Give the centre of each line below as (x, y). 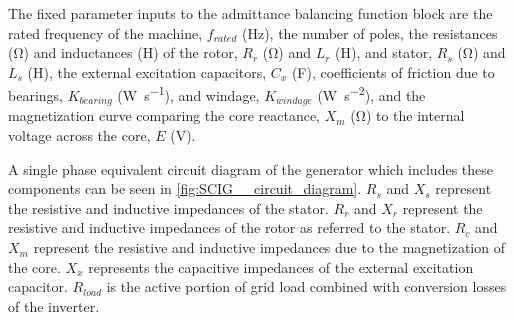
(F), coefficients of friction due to (393, 71)
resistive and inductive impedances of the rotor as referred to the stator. (229, 227)
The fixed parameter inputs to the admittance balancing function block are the (250, 13)
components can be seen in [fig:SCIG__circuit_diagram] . (185, 188)
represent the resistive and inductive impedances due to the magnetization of (269, 247)
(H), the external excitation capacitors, (147, 71)
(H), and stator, (384, 52)
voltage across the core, (79, 135)
